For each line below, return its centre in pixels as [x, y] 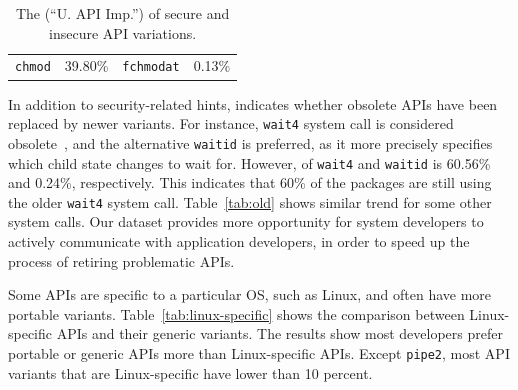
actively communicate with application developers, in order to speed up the [239, 241]
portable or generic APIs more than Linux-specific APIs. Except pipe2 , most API [259, 352]
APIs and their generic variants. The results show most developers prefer [279, 333]
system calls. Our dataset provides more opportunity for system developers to [246, 221]
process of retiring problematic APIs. [121, 260]
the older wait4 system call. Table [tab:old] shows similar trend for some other [250, 201]
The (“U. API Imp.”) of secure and [122, 13]
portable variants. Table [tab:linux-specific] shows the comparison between [236, 313]
